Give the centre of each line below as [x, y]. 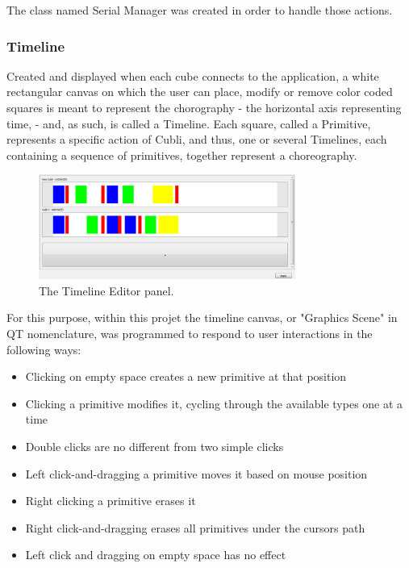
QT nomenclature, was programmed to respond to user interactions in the [190, 333]
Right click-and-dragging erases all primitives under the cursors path [195, 527]
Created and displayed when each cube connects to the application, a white [193, 75]
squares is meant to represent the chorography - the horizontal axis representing [204, 107]
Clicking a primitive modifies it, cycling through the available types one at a [214, 403]
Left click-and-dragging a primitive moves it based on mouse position [196, 473]
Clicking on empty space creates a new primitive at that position [186, 376]
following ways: [44, 349]
